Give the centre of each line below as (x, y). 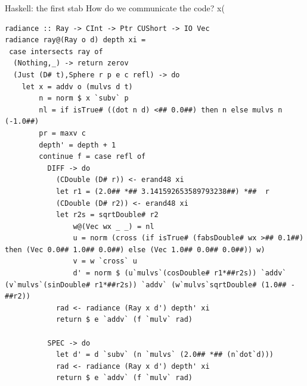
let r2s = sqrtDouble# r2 (107, 215)
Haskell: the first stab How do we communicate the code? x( (115, 8)
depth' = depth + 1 (77, 145)
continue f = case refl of (92, 157)
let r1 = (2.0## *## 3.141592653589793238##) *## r (162, 191)
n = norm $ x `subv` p (84, 98)
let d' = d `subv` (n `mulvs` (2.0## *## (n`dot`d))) (165, 355)
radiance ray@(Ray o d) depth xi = (75, 40)
